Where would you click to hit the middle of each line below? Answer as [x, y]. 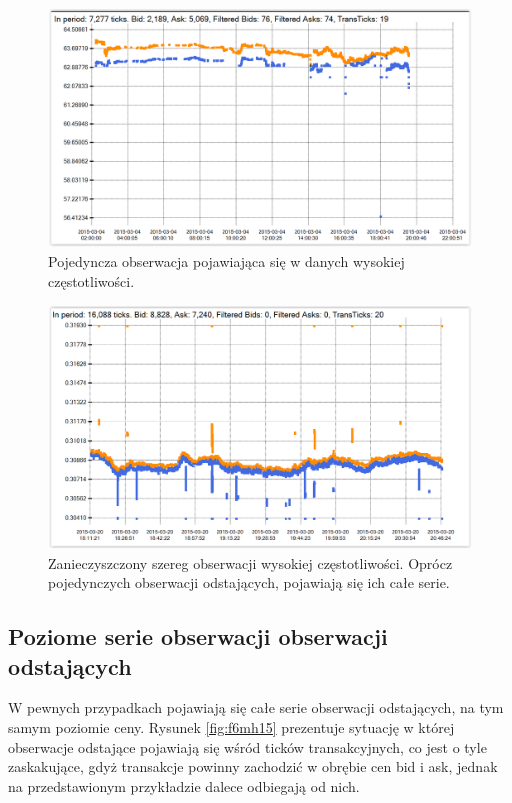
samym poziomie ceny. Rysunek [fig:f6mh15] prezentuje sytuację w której [231, 726]
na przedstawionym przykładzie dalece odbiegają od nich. [184, 785]
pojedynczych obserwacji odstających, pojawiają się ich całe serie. [249, 582]
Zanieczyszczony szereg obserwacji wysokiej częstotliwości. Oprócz [250, 562]
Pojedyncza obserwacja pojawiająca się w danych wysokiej [226, 260]
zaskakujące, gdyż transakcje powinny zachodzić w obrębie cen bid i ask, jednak [253, 766]
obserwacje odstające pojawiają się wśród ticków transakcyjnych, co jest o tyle [247, 746]
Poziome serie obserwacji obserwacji [198, 636]
